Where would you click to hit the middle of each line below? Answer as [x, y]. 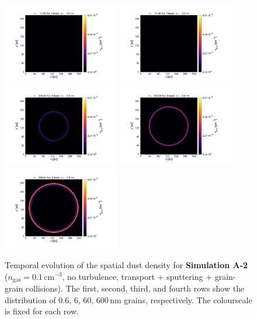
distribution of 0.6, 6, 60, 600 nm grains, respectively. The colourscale [128, 299]
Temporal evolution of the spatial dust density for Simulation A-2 [126, 264]
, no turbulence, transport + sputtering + [137, 276]
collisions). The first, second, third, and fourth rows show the [135, 288]
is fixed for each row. [42, 311]
